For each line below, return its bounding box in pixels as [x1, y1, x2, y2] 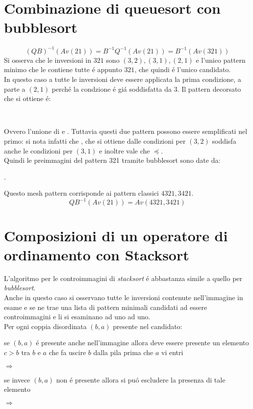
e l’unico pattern [196, 54, 246, 65]
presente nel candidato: [113, 321, 182, 331]
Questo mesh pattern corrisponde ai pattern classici [4, 188, 159, 198]
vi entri [161, 347, 183, 357]
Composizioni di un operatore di [4, 225, 228, 245]
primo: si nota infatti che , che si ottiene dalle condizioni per [4, 135, 186, 146]
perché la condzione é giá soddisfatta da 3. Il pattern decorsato [51, 83, 241, 94]
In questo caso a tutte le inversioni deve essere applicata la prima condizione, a [4, 74, 241, 84]
